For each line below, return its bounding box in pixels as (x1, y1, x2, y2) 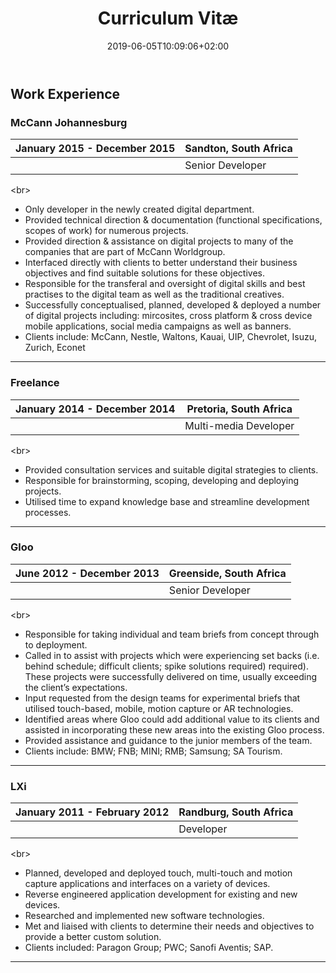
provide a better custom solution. (24, 931, 162, 943)
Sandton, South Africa (184, 142, 293, 156)
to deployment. (24, 638, 88, 651)
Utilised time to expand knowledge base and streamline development (24, 495, 310, 507)
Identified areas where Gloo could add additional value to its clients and (24, 713, 320, 725)
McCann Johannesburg (10, 115, 128, 129)
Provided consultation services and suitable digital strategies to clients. (24, 463, 319, 476)
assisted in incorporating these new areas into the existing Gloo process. (24, 723, 325, 736)
